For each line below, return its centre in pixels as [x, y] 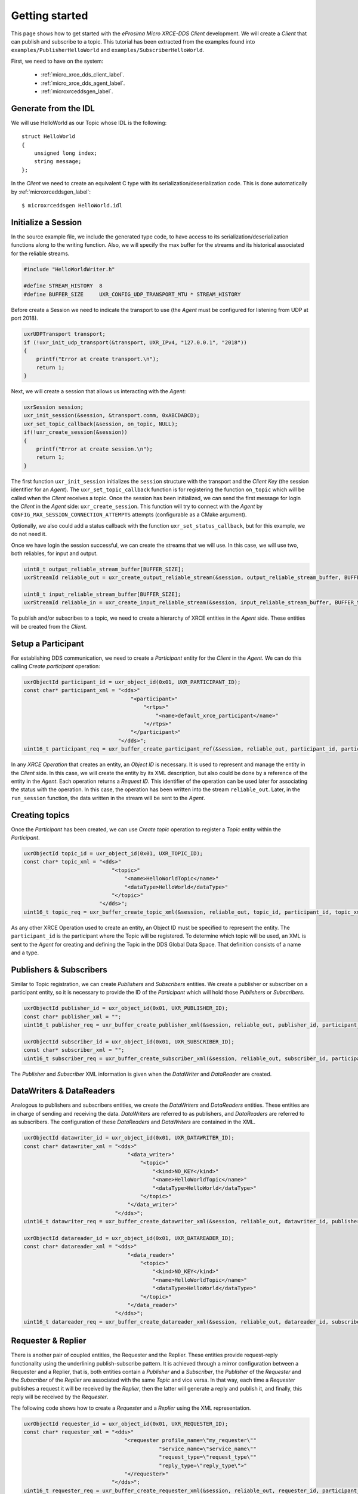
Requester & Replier [49, 1341]
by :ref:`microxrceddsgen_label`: [51, 192]
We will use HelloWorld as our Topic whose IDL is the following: [89, 123]
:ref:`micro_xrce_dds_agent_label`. [83, 83]
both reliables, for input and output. [54, 553]
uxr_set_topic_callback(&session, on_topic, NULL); [101, 424]
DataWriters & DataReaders [63, 1091]
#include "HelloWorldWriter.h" [70, 269]
